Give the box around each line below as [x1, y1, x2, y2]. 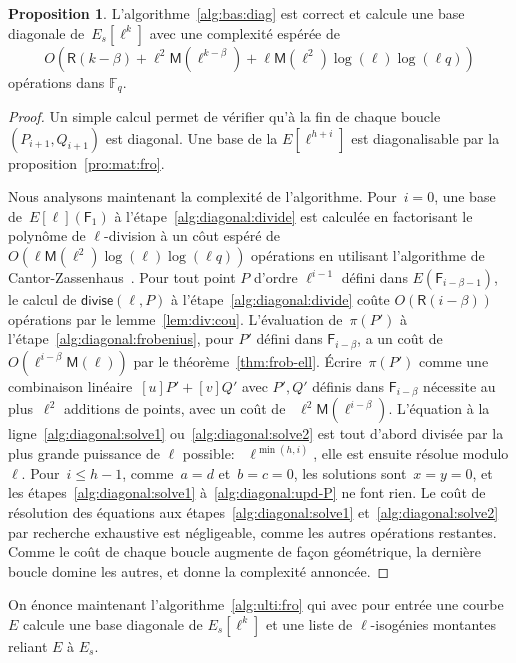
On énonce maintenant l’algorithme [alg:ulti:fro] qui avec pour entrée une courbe [8, 594, 504, 615]
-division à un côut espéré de [104, 225, 281, 246]
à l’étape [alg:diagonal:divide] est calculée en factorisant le [114, 205, 473, 226]
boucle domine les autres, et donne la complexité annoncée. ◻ [8, 560, 390, 581]
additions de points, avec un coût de [63, 398, 286, 419]
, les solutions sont [293, 462, 407, 483]
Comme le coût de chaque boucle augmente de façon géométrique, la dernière [8, 541, 481, 562]
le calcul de [8, 289, 77, 310]
